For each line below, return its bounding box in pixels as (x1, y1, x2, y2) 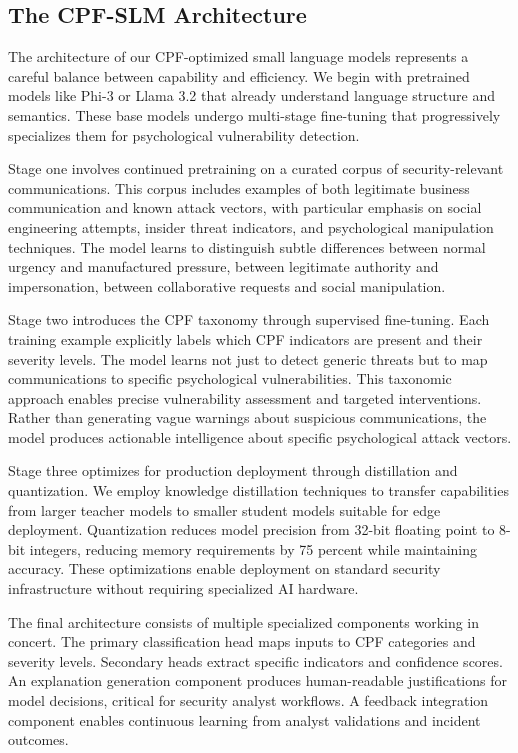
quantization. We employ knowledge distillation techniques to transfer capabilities (8, 480, 509, 501)
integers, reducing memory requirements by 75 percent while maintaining (29, 538, 477, 559)
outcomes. (8, 729, 69, 750)
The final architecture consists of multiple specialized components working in (8, 611, 480, 632)
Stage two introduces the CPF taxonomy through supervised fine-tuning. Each (8, 309, 490, 330)
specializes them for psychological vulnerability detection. (8, 124, 360, 145)
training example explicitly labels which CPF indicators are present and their (8, 328, 483, 349)
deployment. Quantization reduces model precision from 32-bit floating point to (8, 519, 495, 540)
